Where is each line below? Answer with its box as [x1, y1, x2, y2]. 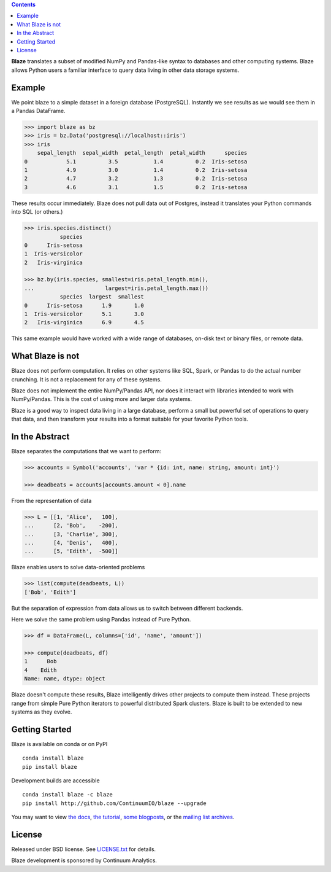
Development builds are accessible [11, 777, 101, 784]
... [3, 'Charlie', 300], [24, 531, 119, 537]
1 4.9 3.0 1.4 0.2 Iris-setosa [24, 166, 248, 173]
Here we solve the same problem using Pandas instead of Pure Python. [11, 616, 191, 623]
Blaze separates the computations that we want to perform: [11, 448, 162, 455]
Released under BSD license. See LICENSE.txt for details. [11, 846, 156, 853]
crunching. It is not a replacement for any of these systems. [11, 375, 162, 383]
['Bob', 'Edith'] [24, 588, 77, 596]
